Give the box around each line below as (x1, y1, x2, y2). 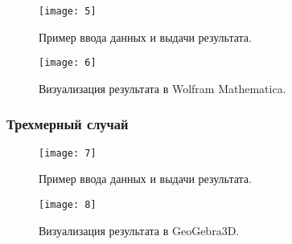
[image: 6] (39, 57, 97, 69)
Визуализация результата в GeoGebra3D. (39, 222, 240, 238)
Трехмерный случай (6, 114, 129, 134)
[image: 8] (39, 198, 97, 210)
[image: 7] (39, 147, 97, 159)
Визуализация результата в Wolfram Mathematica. (39, 79, 286, 96)
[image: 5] (39, 6, 97, 17)
